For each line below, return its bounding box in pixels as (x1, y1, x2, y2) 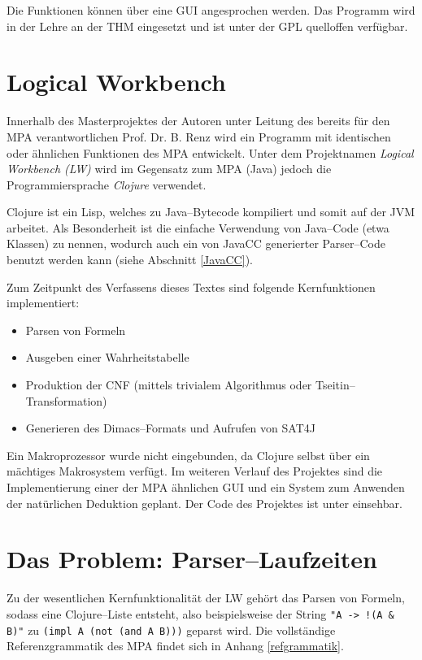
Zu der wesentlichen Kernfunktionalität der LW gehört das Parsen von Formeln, (7, 589, 405, 606)
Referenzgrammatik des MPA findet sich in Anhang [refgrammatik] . (7, 637, 344, 654)
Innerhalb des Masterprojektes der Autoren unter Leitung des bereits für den (7, 112, 390, 129)
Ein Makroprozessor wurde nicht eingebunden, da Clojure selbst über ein (7, 446, 370, 463)
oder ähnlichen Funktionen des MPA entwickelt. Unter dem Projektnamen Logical (7, 144, 414, 161)
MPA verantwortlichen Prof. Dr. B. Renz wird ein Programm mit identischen (7, 128, 391, 145)
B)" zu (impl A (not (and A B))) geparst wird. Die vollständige (7, 621, 336, 638)
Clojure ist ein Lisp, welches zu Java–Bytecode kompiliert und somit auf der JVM (7, 203, 415, 220)
